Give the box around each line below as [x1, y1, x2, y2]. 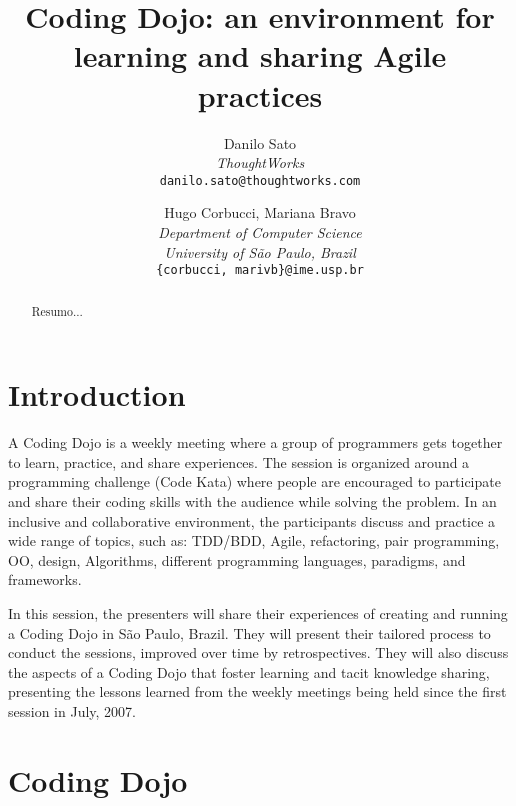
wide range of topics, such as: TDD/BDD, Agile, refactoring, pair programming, [8, 530, 500, 551]
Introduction [8, 374, 186, 415]
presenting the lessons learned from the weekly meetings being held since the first [8, 681, 507, 702]
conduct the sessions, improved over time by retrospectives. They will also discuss [8, 642, 509, 663]
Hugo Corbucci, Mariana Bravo [164, 202, 356, 223]
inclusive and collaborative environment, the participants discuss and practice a [8, 510, 496, 531]
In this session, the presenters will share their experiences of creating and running [8, 602, 508, 623]
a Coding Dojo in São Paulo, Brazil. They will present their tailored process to [8, 622, 491, 643]
